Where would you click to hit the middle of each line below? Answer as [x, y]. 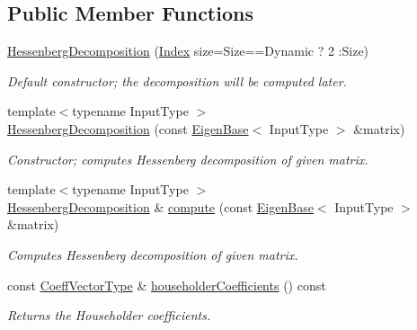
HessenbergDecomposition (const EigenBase [128, 128]
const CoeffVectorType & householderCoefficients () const [167, 285]
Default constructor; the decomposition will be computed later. [177, 80]
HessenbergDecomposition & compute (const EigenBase [160, 206]
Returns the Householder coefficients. [109, 315]
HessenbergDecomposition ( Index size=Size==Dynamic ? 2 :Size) [188, 51]
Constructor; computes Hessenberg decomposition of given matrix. [188, 159]
